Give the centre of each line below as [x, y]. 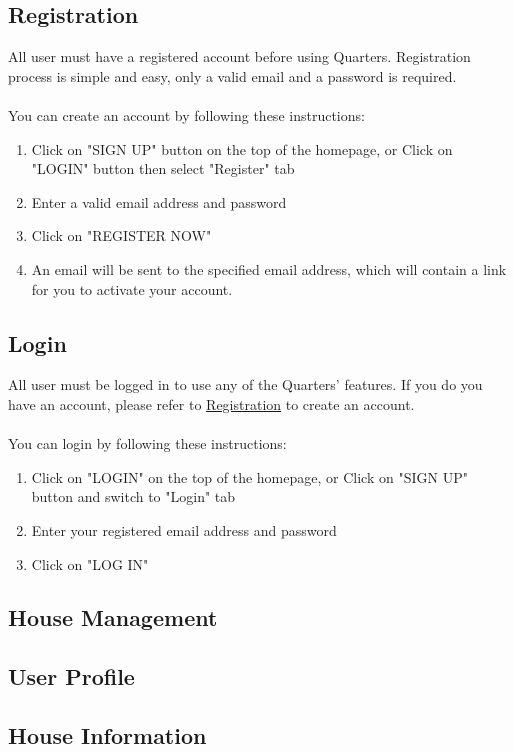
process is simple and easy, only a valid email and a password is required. [232, 75]
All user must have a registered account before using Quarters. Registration [239, 56]
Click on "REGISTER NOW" [121, 235]
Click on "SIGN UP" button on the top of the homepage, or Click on [242, 148]
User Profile [71, 676]
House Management [113, 617]
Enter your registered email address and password [184, 529]
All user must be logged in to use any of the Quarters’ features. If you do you [245, 384]
